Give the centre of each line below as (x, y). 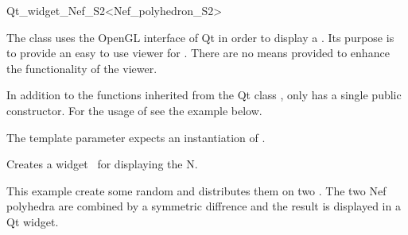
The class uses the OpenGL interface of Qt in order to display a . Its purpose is (200, 37)
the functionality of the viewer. (82, 68)
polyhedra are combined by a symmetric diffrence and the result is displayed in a (204, 206)
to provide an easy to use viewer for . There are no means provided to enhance (198, 53)
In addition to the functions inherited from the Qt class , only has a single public (204, 95)
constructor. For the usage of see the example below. (134, 110)
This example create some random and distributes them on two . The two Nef (196, 190)
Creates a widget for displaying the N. (102, 164)
